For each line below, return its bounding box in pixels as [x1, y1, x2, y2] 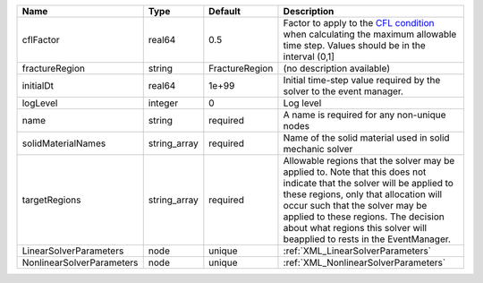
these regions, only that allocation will [283, 188, 443, 201]
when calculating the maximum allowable [283, 28, 457, 40]
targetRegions [21, 193, 81, 206]
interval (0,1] [283, 50, 335, 63]
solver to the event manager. [283, 85, 404, 98]
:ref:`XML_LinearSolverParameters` [283, 244, 432, 257]
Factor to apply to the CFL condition [283, 17, 435, 29]
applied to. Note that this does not [283, 166, 427, 178]
